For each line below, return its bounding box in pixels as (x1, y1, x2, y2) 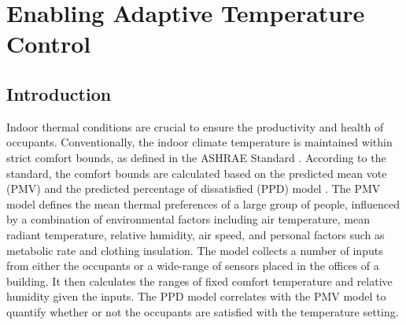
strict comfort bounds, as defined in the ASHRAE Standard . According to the (6, 149, 386, 165)
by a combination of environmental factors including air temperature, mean (6, 211, 370, 227)
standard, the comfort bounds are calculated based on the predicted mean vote (6, 164, 387, 181)
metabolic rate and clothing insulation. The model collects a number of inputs (6, 242, 383, 258)
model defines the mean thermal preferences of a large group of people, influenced (6, 195, 400, 212)
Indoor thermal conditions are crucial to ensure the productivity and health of (6, 118, 384, 135)
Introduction (6, 81, 112, 105)
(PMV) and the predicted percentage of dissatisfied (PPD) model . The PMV (6, 180, 381, 197)
